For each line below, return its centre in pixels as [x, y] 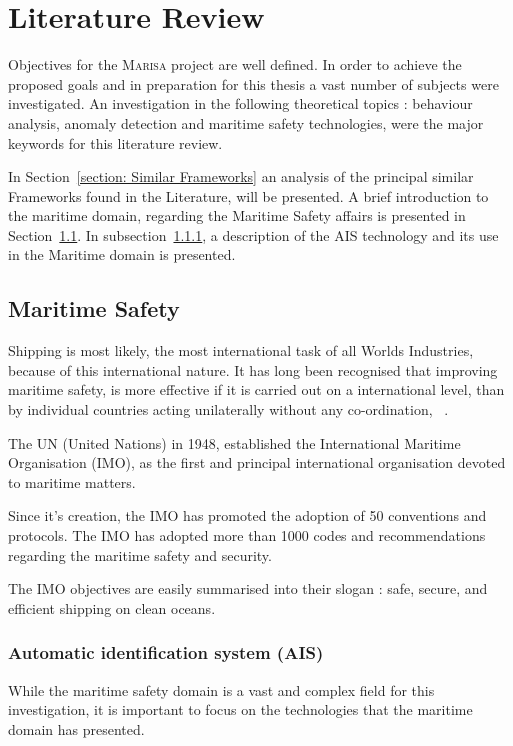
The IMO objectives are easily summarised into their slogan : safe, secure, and [248, 588]
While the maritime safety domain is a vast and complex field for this [221, 689]
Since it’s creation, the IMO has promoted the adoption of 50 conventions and [247, 515]
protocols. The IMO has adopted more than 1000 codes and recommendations [247, 535]
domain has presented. [76, 728]
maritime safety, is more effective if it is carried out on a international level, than [256, 389]
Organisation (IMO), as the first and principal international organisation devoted [257, 462]
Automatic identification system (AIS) [166, 652]
